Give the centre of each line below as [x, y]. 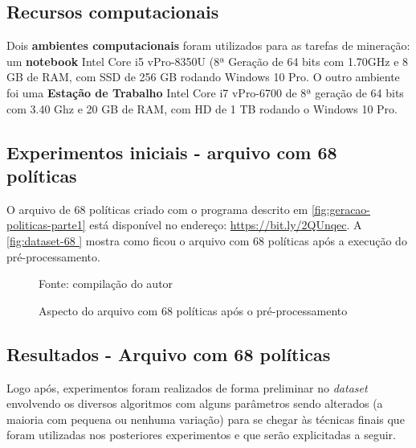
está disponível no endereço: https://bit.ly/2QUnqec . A [226, 225]
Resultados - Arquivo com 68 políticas [169, 353]
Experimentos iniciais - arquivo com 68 [172, 152]
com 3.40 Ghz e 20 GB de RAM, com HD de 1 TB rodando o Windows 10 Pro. [202, 108]
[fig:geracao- [341, 209]
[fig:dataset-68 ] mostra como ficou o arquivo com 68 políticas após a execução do [207, 240]
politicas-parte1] [46, 225]
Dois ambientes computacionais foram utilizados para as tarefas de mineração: [208, 45]
